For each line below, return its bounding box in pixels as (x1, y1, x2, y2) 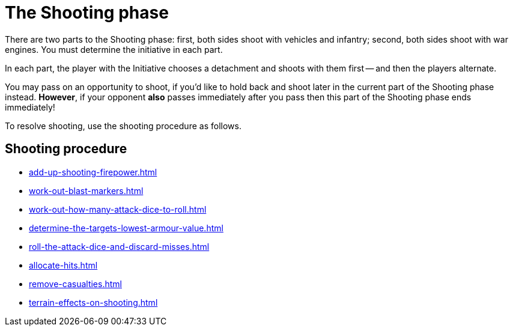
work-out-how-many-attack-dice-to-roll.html (29, 204, 207, 214)
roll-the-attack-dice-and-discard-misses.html (29, 241, 210, 252)
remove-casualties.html (29, 278, 122, 289)
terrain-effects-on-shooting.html (29, 297, 158, 308)
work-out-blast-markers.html (29, 185, 144, 196)
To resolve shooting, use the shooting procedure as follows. (5, 120, 241, 131)
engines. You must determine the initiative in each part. (5, 44, 223, 55)
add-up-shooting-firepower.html (29, 166, 157, 177)
